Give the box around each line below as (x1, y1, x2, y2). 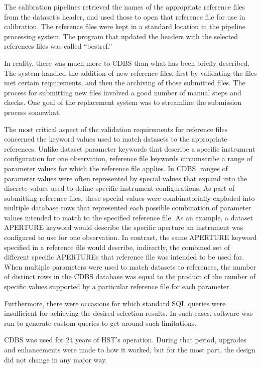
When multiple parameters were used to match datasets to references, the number (4, 261, 256, 272)
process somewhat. (4, 106, 61, 117)
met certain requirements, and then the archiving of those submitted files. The (4, 77, 245, 88)
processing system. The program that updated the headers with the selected (4, 31, 238, 41)
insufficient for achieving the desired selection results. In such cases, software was (4, 308, 253, 318)
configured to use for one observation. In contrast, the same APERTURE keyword (4, 232, 257, 242)
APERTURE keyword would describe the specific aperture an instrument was (4, 222, 243, 232)
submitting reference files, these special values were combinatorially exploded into (4, 192, 255, 203)
